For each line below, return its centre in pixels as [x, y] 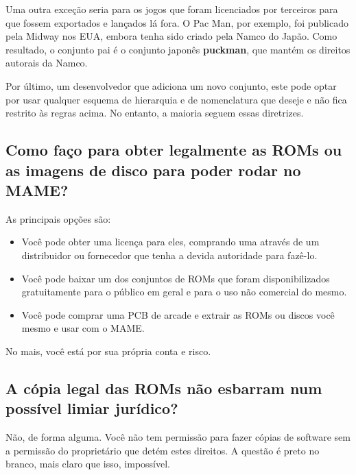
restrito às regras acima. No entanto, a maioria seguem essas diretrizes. [155, 113]
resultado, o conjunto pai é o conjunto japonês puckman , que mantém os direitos [178, 49]
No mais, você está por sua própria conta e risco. [108, 351]
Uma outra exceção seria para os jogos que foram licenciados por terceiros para [172, 9]
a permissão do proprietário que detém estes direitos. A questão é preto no [163, 450]
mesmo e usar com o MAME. [83, 328]
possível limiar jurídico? [92, 408]
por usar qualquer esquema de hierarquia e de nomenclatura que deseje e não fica [176, 99]
